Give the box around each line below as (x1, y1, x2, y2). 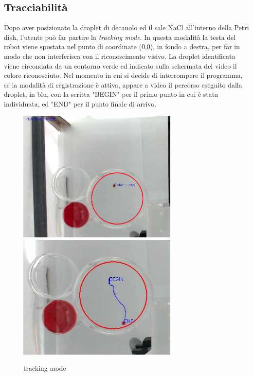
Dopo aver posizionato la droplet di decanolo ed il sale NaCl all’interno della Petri (4, 22, 249, 33)
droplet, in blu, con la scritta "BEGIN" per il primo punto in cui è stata (4, 89, 218, 99)
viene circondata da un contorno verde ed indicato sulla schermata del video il (4, 60, 237, 71)
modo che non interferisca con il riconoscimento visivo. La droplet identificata (4, 51, 235, 61)
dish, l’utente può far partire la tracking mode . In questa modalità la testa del (4, 32, 236, 42)
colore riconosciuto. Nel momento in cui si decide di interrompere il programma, (4, 70, 243, 80)
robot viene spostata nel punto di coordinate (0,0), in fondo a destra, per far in (4, 41, 240, 52)
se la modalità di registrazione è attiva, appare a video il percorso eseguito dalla (4, 79, 242, 90)
